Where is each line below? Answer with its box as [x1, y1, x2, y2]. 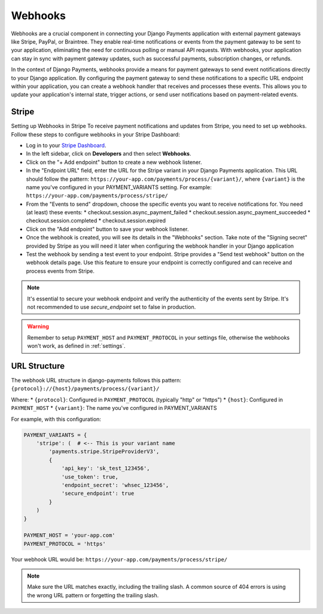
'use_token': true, [61, 473, 119, 480]
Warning [27, 323, 49, 330]
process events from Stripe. [26, 267, 95, 275]
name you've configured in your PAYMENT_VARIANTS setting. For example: [26, 183, 212, 191]
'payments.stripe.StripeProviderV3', [48, 448, 160, 455]
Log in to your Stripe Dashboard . [26, 141, 106, 149]
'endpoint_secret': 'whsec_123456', [61, 482, 169, 488]
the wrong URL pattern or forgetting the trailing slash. [27, 591, 159, 598]
